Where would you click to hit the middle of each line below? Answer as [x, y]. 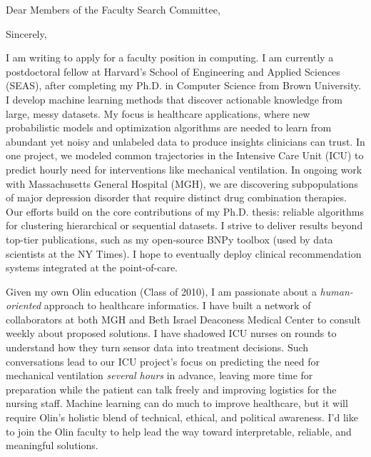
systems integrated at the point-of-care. [92, 267]
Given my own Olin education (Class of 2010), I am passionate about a [161, 291]
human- [336, 291]
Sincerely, [26, 33]
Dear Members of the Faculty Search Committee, [113, 9]
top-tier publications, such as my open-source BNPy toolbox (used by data [169, 239]
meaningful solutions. [52, 445]
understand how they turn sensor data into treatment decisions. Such [157, 347]
